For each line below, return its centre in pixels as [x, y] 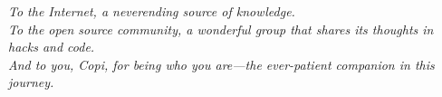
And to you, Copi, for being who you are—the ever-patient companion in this [221, 64]
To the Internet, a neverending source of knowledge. [152, 11]
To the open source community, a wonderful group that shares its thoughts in [221, 29]
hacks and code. [52, 47]
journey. [31, 82]
